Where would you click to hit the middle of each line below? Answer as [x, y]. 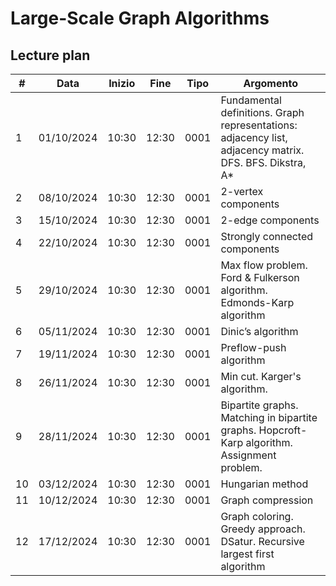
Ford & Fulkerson [260, 277]
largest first [247, 554]
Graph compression [267, 500]
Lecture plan [50, 55]
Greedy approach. [263, 529]
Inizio [122, 83]
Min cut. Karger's [261, 376]
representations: [259, 125]
